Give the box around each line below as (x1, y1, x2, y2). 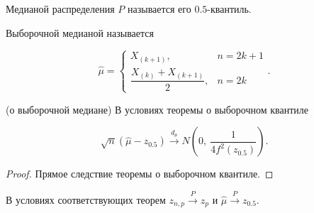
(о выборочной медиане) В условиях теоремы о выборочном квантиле (6, 102, 308, 116)
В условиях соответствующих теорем (6, 192, 166, 207)
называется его (128, 1, 191, 16)
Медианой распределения (6, 1, 115, 16)
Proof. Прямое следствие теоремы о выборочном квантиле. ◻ (6, 166, 274, 181)
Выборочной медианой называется (6, 25, 154, 40)
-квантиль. (207, 1, 252, 16)
